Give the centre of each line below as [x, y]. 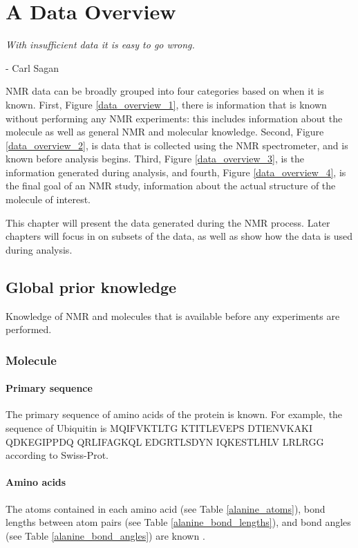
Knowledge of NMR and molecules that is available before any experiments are [173, 315]
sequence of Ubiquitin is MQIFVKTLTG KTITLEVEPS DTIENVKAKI [159, 428]
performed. [29, 329]
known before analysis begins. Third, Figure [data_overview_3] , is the [155, 159]
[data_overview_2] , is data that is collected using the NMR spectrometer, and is [177, 145]
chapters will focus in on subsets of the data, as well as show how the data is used [179, 236]
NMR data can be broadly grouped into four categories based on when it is [165, 91]
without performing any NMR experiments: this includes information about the [174, 118]
